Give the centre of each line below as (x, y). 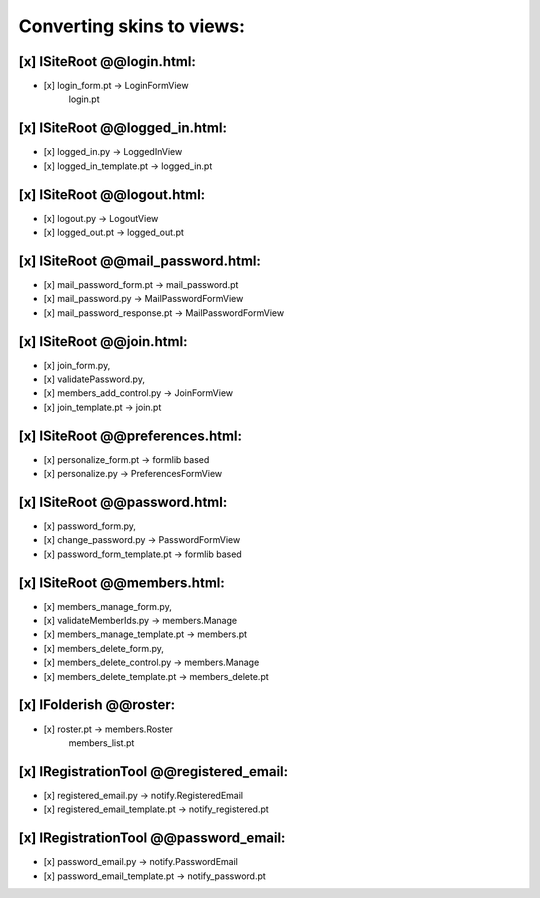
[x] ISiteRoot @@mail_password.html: (140, 260)
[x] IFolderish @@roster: (96, 705)
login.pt (84, 99)
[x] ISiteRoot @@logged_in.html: (122, 128)
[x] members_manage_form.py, (107, 606)
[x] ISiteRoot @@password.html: (123, 501)
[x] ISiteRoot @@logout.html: (112, 194)
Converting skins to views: (131, 26)
